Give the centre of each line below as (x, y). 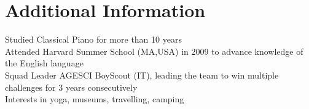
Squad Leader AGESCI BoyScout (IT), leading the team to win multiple (142, 75)
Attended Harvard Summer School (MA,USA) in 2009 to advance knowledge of (154, 51)
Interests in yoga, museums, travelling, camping (95, 99)
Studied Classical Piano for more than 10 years (93, 39)
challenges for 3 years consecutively (71, 87)
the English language (44, 63)
